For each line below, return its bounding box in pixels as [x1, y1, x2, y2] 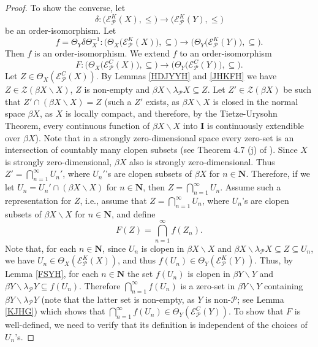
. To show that [228, 305, 284, 318]
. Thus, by [254, 254, 293, 267]
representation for [5, 194, 72, 207]
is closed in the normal [213, 95, 298, 107]
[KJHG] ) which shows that [5, 305, 105, 318]
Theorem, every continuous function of [5, 119, 150, 132]
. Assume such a [220, 181, 281, 193]
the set [127, 267, 153, 280]
